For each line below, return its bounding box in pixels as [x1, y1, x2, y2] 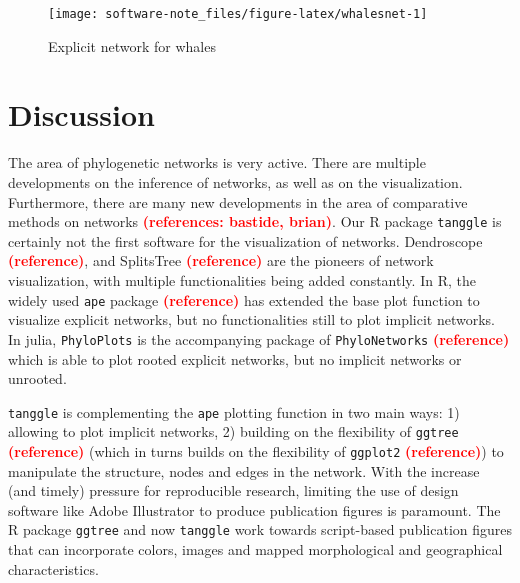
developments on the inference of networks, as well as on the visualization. [8, 171, 463, 192]
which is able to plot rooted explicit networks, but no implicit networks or [8, 348, 462, 369]
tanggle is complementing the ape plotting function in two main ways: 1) [8, 401, 460, 422]
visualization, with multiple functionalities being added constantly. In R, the [8, 270, 476, 290]
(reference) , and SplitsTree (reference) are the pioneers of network [8, 250, 434, 271]
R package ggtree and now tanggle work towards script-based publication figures [8, 519, 513, 540]
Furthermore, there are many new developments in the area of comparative [8, 191, 468, 212]
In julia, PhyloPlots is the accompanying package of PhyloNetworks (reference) [8, 328, 510, 349]
